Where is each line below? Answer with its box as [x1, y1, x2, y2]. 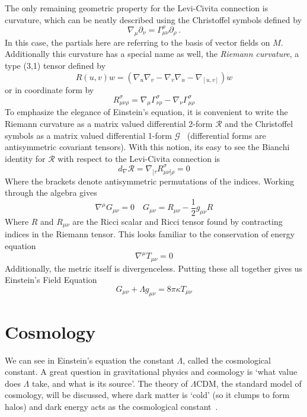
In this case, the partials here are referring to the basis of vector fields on [5, 36, 270, 48]
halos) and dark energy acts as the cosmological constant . [5, 400, 218, 413]
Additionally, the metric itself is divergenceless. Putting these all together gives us [5, 262, 303, 274]
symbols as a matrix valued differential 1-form [5, 129, 172, 141]
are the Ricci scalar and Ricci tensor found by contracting [72, 215, 283, 227]
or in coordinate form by [5, 83, 94, 96]
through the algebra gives [5, 186, 97, 199]
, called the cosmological [183, 354, 271, 366]
